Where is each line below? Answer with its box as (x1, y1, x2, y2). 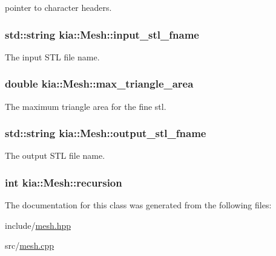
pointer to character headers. (5, 1, 112, 13)
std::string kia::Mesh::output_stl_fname (5, 126, 206, 141)
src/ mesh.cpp (5, 239, 54, 252)
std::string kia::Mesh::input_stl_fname (5, 27, 199, 42)
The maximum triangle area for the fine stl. (5, 100, 166, 112)
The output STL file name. (5, 149, 105, 162)
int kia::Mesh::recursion (5, 174, 122, 190)
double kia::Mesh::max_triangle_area (5, 76, 194, 91)
